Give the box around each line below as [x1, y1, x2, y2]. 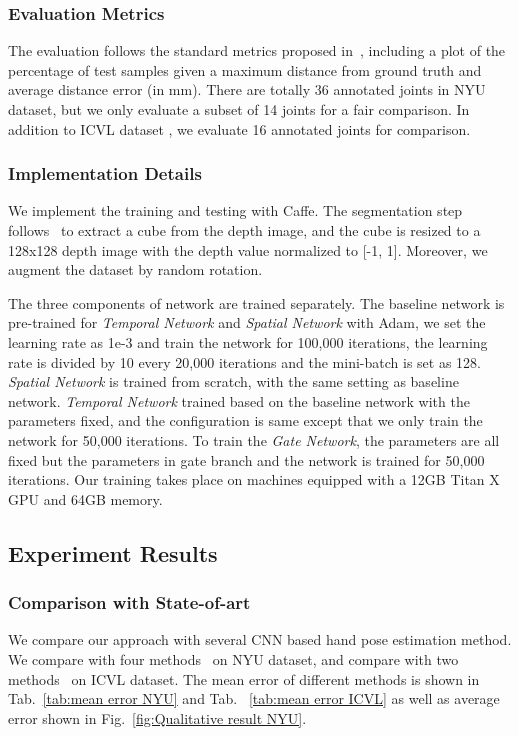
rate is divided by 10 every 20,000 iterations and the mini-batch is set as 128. [8, 351, 481, 372]
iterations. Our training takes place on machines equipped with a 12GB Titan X [8, 469, 500, 490]
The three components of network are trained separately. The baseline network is [8, 292, 505, 313]
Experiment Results [8, 537, 218, 568]
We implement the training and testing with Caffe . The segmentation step [8, 200, 463, 221]
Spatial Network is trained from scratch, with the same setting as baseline [8, 371, 459, 392]
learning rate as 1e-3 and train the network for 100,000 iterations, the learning [8, 331, 488, 352]
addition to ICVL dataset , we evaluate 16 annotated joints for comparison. [8, 118, 471, 139]
